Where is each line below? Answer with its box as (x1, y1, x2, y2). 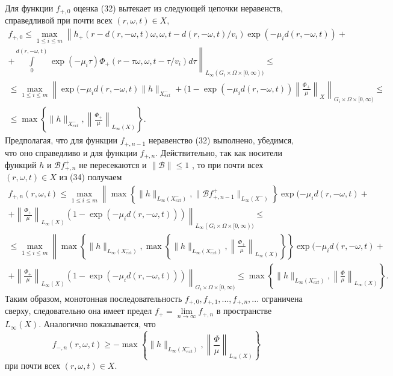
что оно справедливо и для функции (5, 146, 137, 158)
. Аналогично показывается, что (39, 318, 156, 330)
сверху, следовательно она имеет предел (5, 304, 152, 317)
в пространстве (216, 304, 272, 317)
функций (5, 158, 37, 171)
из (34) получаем (59, 171, 122, 183)
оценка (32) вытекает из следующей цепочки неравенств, (73, 2, 283, 14)
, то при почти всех (191, 158, 264, 171)
